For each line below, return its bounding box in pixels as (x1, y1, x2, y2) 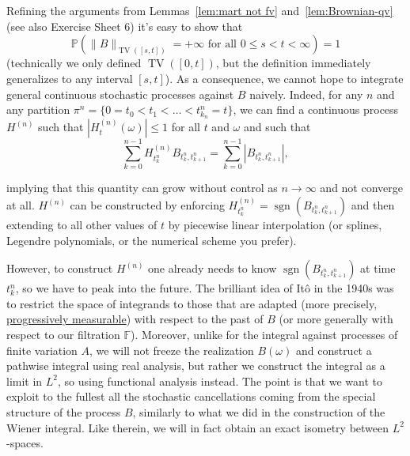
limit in (6, 372, 43, 389)
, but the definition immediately (215, 55, 371, 71)
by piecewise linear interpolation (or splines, (168, 217, 382, 233)
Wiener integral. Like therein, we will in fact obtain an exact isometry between (6, 419, 389, 435)
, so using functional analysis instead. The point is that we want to (58, 372, 382, 389)
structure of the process (6, 403, 121, 420)
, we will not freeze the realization (89, 341, 254, 358)
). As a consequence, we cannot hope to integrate (165, 70, 404, 86)
